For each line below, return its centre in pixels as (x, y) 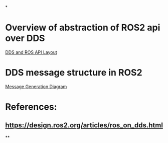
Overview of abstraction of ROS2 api (83, 28)
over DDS (25, 39)
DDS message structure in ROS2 (74, 73)
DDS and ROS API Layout (31, 52)
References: (31, 107)
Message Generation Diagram (36, 86)
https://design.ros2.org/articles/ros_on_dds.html (84, 125)
